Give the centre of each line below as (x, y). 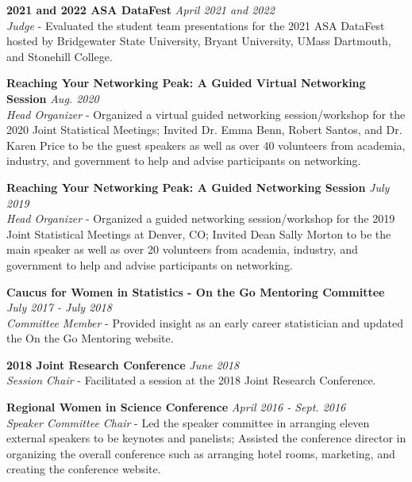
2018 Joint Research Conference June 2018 (123, 364)
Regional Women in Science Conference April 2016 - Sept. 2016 (176, 407)
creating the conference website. (84, 469)
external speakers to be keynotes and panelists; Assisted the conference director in (206, 438)
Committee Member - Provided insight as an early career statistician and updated (205, 322)
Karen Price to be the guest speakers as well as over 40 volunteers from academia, (206, 145)
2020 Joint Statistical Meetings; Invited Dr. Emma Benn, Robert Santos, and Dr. (204, 130)
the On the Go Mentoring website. (90, 338)
